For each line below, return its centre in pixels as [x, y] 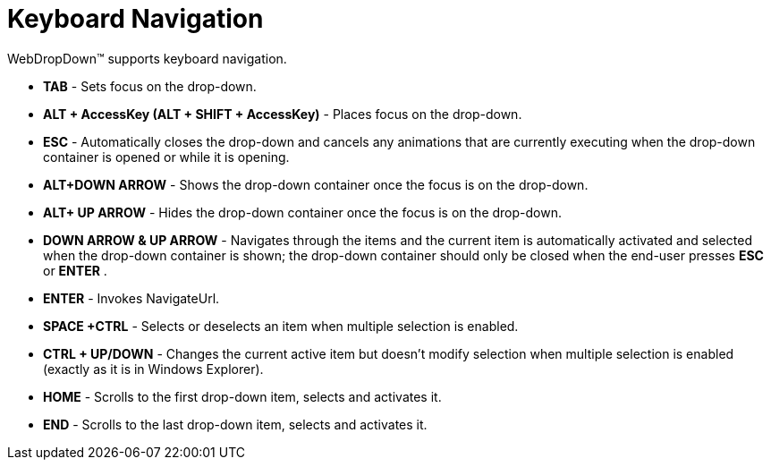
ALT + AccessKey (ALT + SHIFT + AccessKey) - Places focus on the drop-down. [283, 114]
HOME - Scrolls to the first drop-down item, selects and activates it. [242, 396]
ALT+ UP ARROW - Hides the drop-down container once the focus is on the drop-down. [302, 212]
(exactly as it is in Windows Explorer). [153, 369]
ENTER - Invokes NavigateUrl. [131, 298]
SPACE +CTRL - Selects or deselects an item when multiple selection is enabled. [281, 326]
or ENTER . [75, 270]
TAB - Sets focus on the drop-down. [150, 86]
